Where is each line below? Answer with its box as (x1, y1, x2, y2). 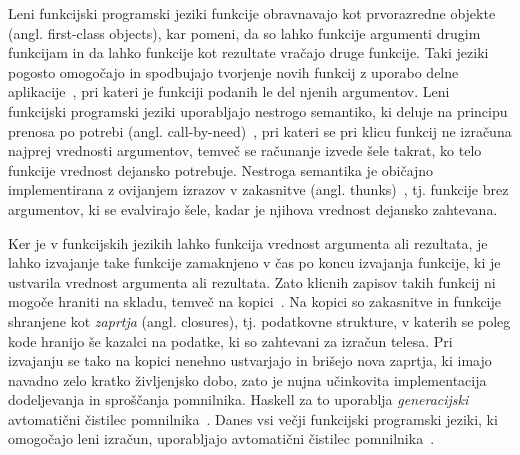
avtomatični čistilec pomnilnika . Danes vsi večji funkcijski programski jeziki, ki (8, 408, 498, 429)
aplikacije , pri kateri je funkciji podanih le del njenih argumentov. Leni (8, 81, 450, 102)
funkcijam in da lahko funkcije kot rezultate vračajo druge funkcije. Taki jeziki (8, 42, 489, 63)
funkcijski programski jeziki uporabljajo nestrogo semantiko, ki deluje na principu (8, 100, 508, 121)
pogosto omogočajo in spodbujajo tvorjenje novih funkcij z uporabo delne (8, 61, 459, 82)
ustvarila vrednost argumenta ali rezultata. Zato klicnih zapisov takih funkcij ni (8, 271, 496, 292)
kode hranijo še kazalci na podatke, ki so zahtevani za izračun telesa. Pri (8, 330, 453, 351)
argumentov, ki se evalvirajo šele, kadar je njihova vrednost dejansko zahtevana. (8, 198, 498, 219)
